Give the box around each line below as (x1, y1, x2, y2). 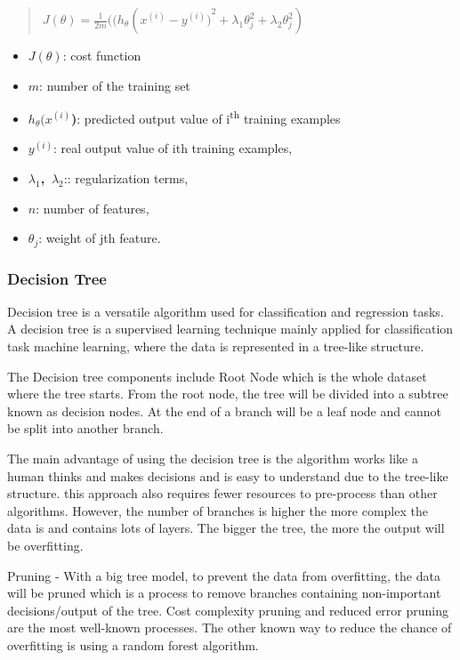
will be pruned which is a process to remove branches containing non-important (7, 584, 441, 602)
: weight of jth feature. (38, 229, 161, 247)
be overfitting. (7, 536, 84, 555)
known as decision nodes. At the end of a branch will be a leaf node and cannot (7, 401, 441, 420)
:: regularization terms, (63, 169, 189, 188)
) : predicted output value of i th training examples (71, 107, 341, 127)
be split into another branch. (7, 419, 164, 438)
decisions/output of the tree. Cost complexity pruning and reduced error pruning (7, 600, 449, 619)
